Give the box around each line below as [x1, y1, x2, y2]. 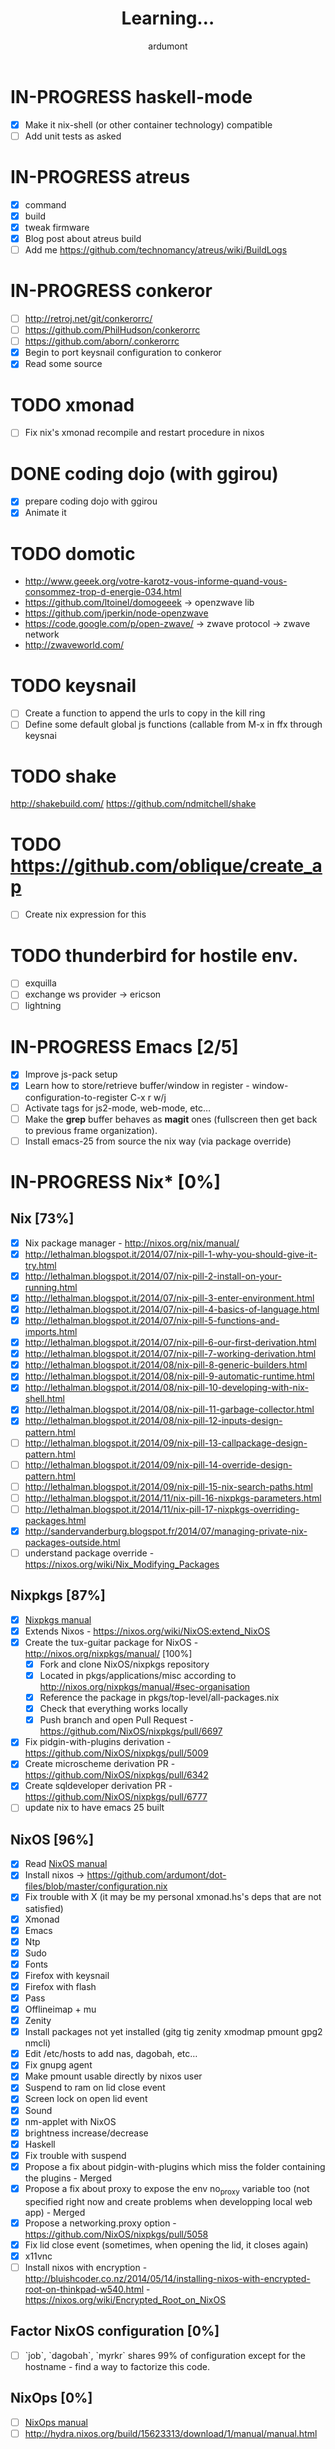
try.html [24, 1259, 57, 1271]
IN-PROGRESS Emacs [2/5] [10, 1035, 239, 1058]
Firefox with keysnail [24, 1969, 110, 1981]
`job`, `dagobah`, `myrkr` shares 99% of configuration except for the [24, 2349, 307, 2361]
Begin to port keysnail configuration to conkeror [24, 347, 222, 359]
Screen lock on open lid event [24, 2093, 148, 2105]
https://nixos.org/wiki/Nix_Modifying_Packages [24, 1558, 220, 1570]
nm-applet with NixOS [24, 2115, 117, 2127]
